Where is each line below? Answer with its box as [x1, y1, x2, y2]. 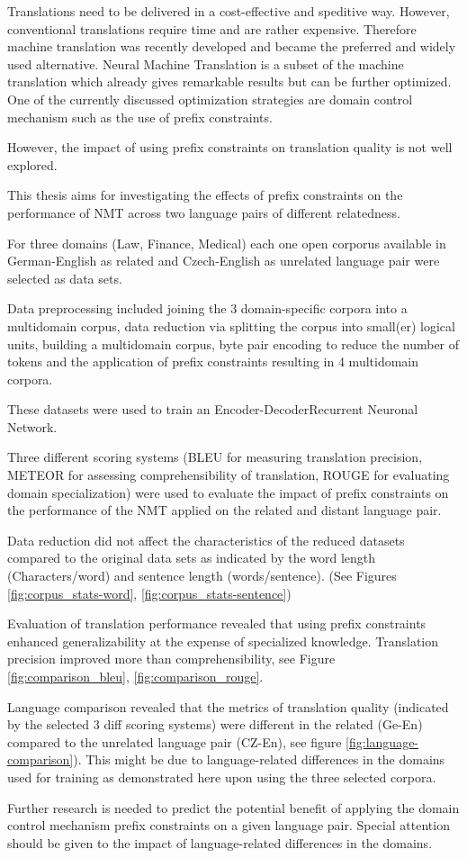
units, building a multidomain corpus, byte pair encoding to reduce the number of [7, 334, 460, 353]
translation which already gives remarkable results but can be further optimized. [7, 72, 452, 91]
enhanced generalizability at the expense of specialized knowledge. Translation [7, 631, 439, 650]
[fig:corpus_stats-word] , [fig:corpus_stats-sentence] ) [7, 583, 292, 602]
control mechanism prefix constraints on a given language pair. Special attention [7, 816, 450, 835]
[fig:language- [346, 732, 419, 751]
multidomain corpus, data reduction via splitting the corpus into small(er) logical [7, 316, 455, 335]
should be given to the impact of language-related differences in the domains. [7, 833, 433, 852]
